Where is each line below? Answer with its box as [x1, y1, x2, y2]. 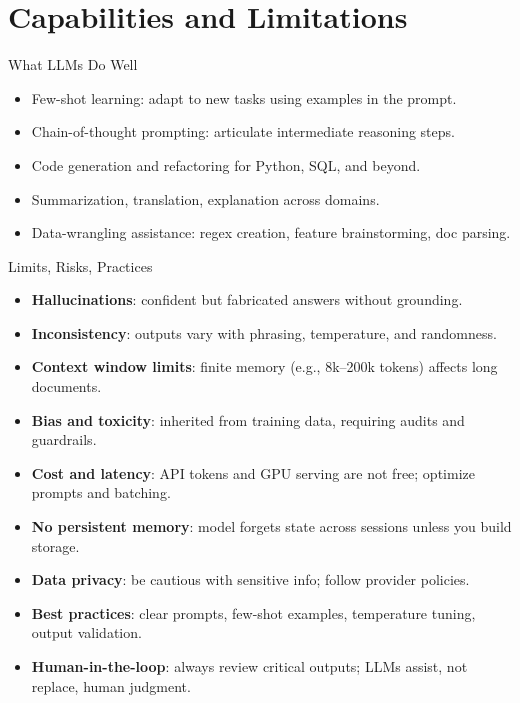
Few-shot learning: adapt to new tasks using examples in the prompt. [31, 87, 457, 108]
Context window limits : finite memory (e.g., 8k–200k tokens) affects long [31, 356, 498, 377]
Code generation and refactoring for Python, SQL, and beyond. [31, 154, 421, 175]
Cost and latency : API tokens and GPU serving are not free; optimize [31, 462, 475, 483]
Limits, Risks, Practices [8, 255, 153, 276]
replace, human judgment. [31, 675, 191, 696]
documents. [31, 376, 102, 397]
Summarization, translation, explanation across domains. [31, 188, 380, 209]
